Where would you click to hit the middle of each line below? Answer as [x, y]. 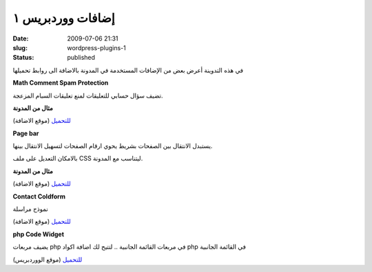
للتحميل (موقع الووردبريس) [48, 259]
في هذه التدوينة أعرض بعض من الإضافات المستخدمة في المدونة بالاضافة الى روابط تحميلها [128, 70]
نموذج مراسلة [30, 209]
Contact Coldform [39, 196]
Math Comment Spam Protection [61, 83]
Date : [21, 38]
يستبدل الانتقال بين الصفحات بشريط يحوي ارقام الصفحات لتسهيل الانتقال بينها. [113, 146]
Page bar [26, 133]
